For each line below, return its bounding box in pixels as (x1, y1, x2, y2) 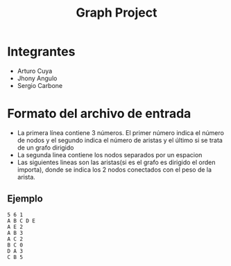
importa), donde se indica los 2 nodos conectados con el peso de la (17, 165, 212, 174)
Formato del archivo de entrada (7, 106, 191, 122)
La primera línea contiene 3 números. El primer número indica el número (17, 128, 224, 136)
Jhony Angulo (17, 74, 58, 82)
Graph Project (76, 5, 157, 21)
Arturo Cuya (17, 66, 53, 75)
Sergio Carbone (17, 81, 63, 89)
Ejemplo (7, 193, 43, 205)
